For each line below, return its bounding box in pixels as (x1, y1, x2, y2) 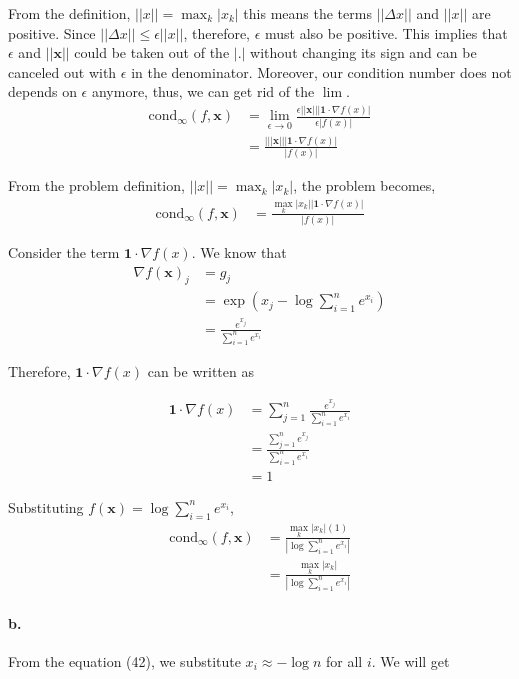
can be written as (147, 361, 254, 382)
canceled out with (8, 61, 117, 82)
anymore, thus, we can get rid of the (91, 81, 315, 102)
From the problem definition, (8, 175, 185, 196)
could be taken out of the (74, 42, 230, 63)
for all (326, 650, 363, 671)
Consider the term (8, 242, 120, 262)
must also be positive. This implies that (265, 22, 508, 43)
